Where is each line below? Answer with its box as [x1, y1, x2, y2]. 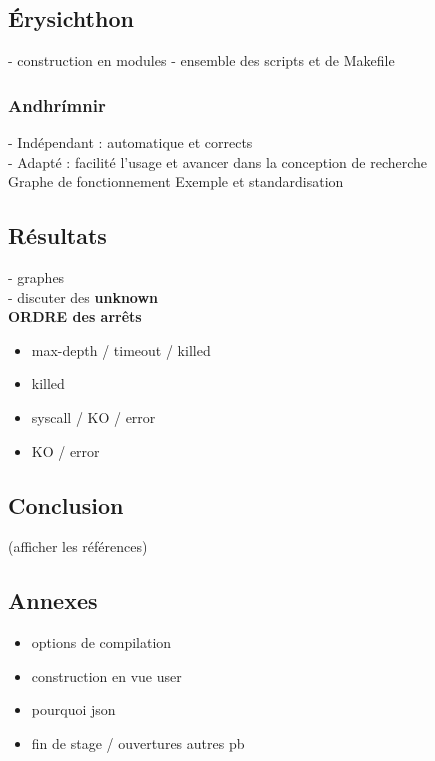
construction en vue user [31, 665, 182, 686]
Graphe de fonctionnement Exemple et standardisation [8, 171, 344, 192]
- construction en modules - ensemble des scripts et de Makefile [8, 50, 395, 71]
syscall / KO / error [31, 406, 156, 427]
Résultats [8, 220, 107, 251]
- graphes [8, 267, 65, 287]
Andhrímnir [8, 92, 106, 117]
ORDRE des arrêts [8, 306, 142, 327]
